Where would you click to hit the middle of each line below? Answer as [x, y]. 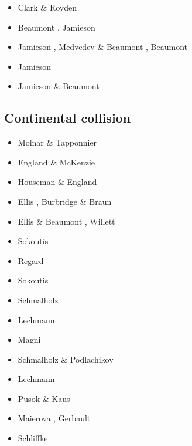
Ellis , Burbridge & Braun [65, 201]
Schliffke [33, 438]
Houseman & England [57, 182]
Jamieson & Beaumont [59, 86]
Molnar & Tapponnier [57, 142]
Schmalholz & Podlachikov [66, 359]
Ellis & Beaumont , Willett [66, 221]
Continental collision [68, 118]
